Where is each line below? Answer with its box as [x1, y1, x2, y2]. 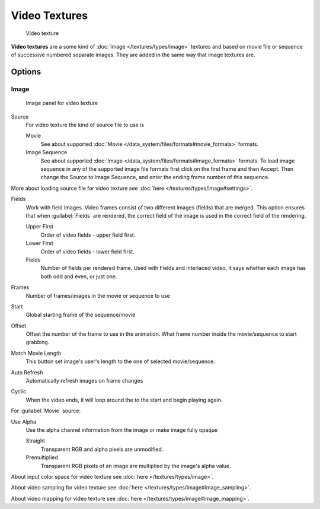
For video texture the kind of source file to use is [25, 122, 145, 129]
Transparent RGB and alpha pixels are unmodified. [40, 446, 164, 453]
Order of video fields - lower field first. [40, 248, 135, 255]
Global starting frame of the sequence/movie [25, 311, 136, 319]
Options [11, 67, 41, 77]
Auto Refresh [11, 368, 43, 376]
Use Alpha [11, 418, 37, 425]
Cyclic [11, 388, 27, 395]
